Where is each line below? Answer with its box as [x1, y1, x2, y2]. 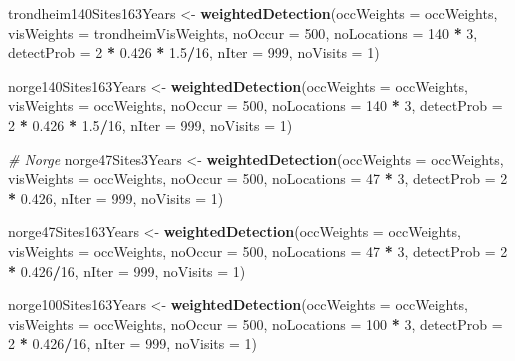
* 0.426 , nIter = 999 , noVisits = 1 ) [8, 187, 224, 208]
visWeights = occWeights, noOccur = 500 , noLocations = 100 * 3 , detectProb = [8, 313, 503, 334]
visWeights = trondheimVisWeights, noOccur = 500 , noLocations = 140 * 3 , [8, 22, 478, 43]
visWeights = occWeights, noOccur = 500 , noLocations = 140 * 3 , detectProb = [8, 95, 503, 116]
